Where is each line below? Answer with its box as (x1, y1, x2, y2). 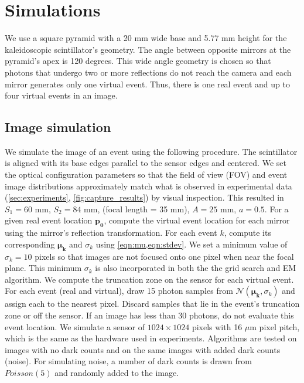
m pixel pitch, (250, 320, 300, 333)
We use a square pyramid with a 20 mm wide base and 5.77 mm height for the (5, 32, 287, 44)
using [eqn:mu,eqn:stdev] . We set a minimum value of (95, 238, 288, 250)
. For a (264, 202, 289, 215)
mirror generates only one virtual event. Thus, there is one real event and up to (5, 77, 290, 90)
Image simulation (5, 118, 111, 136)
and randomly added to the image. (54, 366, 179, 378)
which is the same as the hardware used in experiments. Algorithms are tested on (5, 332, 297, 344)
